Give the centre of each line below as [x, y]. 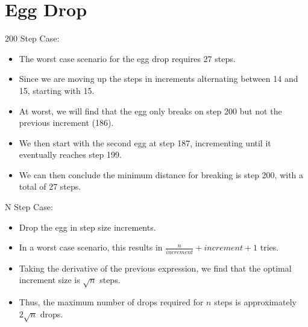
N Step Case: [29, 207]
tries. [269, 247]
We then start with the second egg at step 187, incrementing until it [145, 142]
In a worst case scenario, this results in [91, 247]
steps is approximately [255, 301]
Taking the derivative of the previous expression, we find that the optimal [155, 268]
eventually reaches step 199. [70, 154]
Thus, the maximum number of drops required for [111, 301]
